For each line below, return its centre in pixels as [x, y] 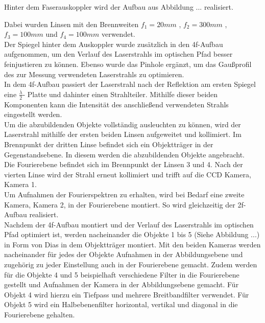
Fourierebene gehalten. [40, 315]
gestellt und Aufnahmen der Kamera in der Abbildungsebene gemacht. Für [122, 284]
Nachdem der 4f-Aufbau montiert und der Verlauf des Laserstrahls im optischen [129, 224]
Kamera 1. [20, 184]
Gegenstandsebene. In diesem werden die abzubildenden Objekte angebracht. [124, 154]
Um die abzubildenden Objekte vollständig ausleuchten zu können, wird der [123, 124]
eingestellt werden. [33, 114]
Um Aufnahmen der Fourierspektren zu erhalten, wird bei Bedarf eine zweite [124, 194]
